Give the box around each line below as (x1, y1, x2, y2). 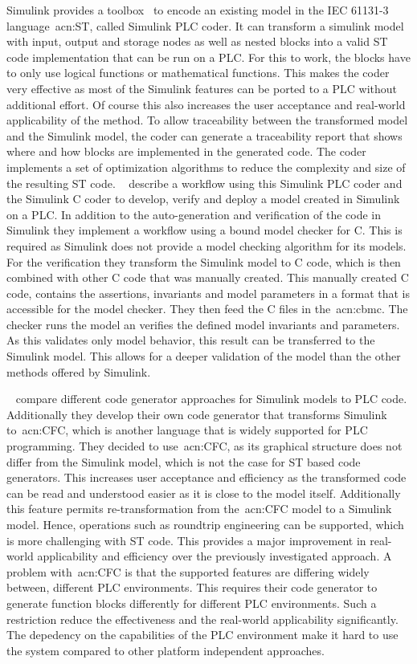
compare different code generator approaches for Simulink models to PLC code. (15, 390, 407, 407)
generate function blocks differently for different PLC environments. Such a (6, 594, 377, 611)
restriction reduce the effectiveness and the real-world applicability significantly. (6, 610, 399, 627)
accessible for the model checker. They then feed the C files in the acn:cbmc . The (6, 300, 408, 317)
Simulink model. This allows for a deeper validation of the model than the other (6, 348, 401, 365)
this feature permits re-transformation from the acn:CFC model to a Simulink (6, 500, 392, 517)
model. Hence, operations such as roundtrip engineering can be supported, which (6, 516, 404, 532)
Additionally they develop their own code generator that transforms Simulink (6, 405, 387, 422)
